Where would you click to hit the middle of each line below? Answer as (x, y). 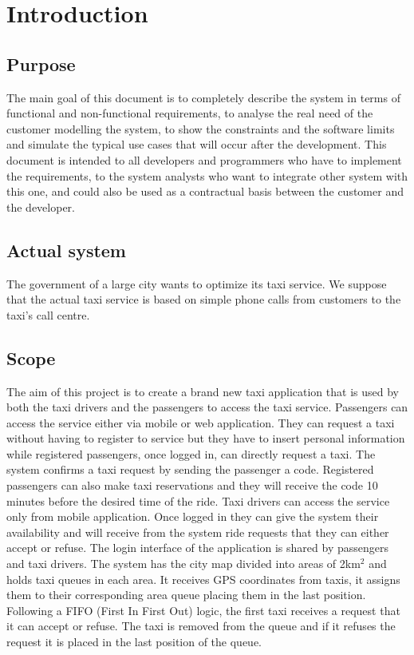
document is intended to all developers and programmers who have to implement (204, 159)
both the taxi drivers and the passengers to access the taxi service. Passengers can (207, 407)
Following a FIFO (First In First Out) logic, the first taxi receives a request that (203, 610)
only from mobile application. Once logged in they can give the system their (193, 516)
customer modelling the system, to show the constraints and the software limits (201, 128)
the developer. (41, 206)
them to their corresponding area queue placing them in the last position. (186, 595)
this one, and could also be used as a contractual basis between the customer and (205, 191)
